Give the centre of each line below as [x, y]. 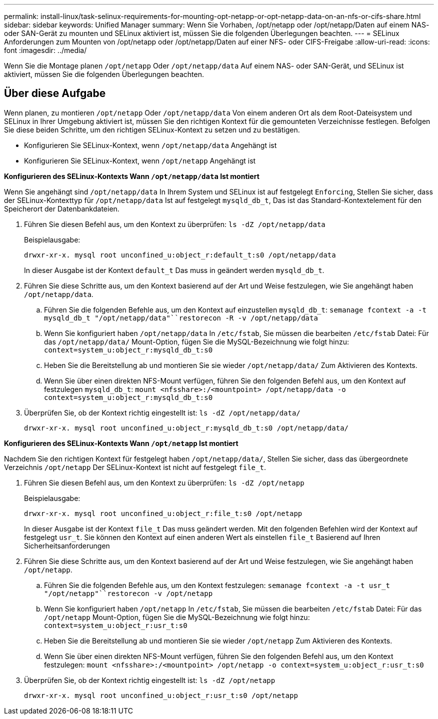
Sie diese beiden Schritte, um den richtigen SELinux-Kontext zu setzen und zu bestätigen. [152, 129]
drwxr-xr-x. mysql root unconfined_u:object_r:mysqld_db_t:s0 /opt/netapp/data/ [186, 428]
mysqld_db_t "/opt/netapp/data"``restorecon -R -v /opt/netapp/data [181, 318]
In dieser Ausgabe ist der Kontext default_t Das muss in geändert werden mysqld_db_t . [174, 270]
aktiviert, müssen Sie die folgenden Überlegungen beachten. [104, 74]
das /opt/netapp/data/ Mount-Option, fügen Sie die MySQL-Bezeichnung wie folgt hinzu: [197, 341]
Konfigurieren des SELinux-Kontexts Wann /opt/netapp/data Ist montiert [132, 176]
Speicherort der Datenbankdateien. [62, 208]
